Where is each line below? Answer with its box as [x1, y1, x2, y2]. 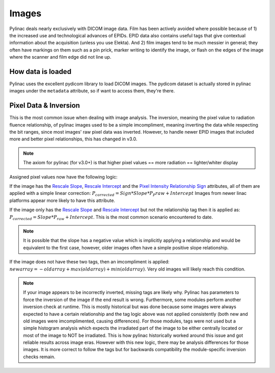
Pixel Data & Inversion [9, 101, 80, 110]
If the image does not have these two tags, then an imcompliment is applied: [9, 259, 170, 265]
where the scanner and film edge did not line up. [9, 54, 112, 60]
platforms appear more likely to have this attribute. [9, 197, 116, 204]
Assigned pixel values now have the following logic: [9, 173, 118, 180]
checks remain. [23, 354, 56, 360]
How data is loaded [9, 67, 71, 76]
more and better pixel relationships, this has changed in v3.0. [9, 136, 137, 142]
